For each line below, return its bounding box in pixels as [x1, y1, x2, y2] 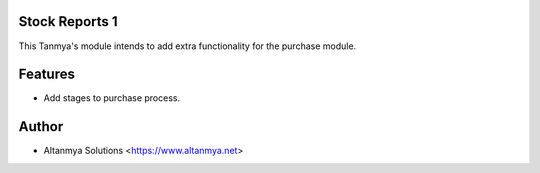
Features [18, 66, 75, 83]
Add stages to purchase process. [43, 92, 180, 104]
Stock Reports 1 [18, 13, 119, 30]
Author [18, 118, 64, 135]
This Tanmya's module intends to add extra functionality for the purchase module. [18, 40, 357, 52]
